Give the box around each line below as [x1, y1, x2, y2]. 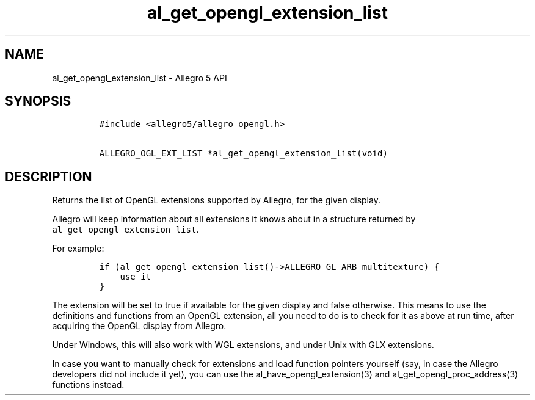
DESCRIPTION [5, 169, 92, 184]
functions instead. [52, 379, 125, 390]
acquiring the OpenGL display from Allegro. [52, 321, 227, 332]
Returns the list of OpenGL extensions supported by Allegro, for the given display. [52, 195, 380, 206]
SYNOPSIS [5, 93, 71, 109]
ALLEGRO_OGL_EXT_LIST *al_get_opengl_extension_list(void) [99, 148, 388, 159]
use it [120, 272, 151, 282]
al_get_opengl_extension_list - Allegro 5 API [52, 72, 227, 83]
